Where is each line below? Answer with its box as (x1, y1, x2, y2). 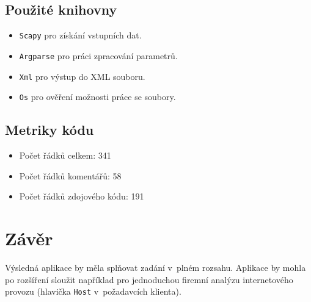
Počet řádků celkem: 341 (19, 149, 111, 162)
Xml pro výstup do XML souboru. (19, 70, 145, 82)
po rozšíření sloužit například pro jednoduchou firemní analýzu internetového (5, 273, 293, 286)
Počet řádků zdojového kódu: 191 (19, 190, 144, 203)
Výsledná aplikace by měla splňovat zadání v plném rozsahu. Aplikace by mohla (5, 261, 306, 273)
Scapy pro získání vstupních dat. (19, 29, 142, 41)
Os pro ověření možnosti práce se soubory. (19, 90, 176, 103)
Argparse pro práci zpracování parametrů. (19, 49, 178, 62)
